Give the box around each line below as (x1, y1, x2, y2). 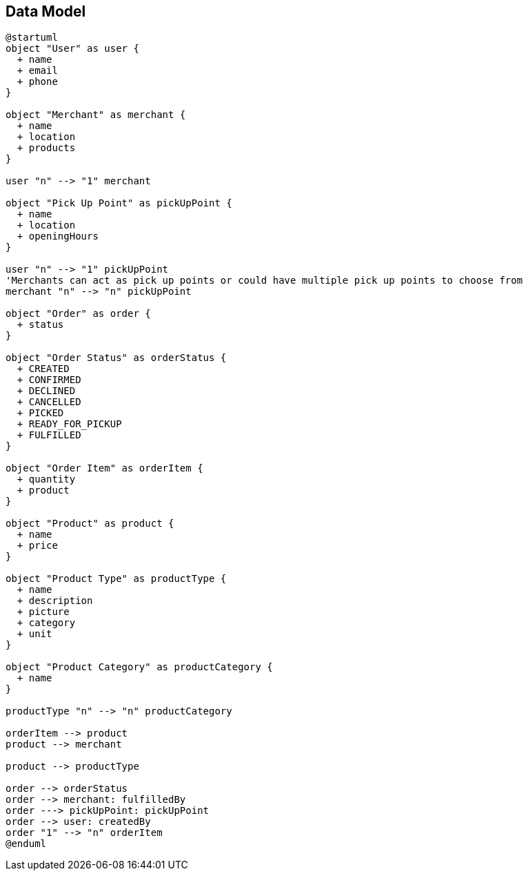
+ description (17, 595, 93, 607)
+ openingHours (17, 231, 99, 242)
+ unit (17, 628, 52, 640)
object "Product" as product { (6, 518, 174, 529)
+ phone (17, 76, 58, 88)
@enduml (6, 838, 47, 850)
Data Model (6, 3, 86, 20)
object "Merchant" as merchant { (6, 109, 186, 121)
